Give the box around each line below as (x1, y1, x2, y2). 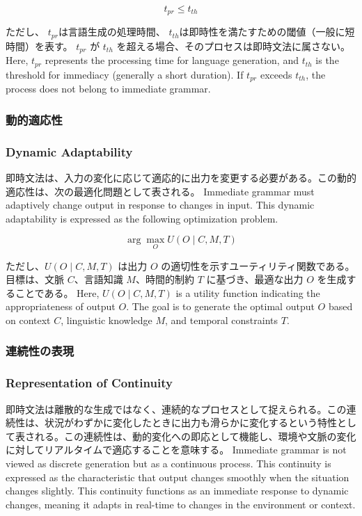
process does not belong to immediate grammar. (6, 81, 211, 96)
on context (6, 312, 51, 327)
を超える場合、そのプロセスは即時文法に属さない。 (116, 38, 351, 53)
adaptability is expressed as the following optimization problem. (6, 211, 278, 225)
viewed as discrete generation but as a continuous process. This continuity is (6, 455, 331, 470)
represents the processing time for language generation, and (45, 53, 299, 67)
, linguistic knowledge (61, 312, 152, 327)
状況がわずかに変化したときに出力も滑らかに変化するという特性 (44, 415, 337, 430)
